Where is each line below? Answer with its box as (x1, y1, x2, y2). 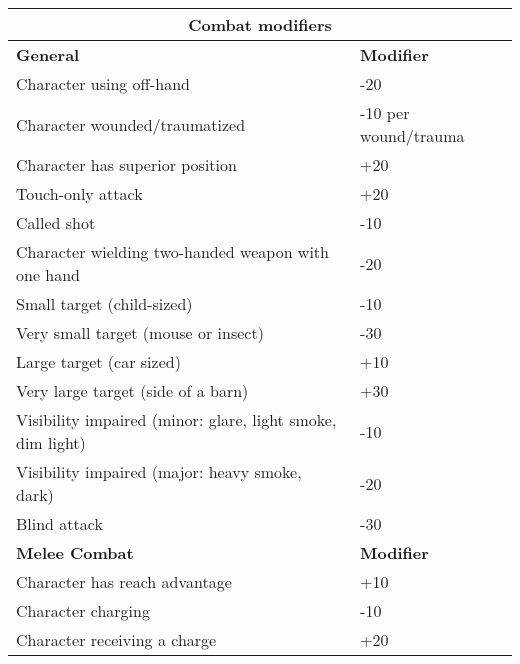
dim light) (16, 431, 86, 454)
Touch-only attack (16, 182, 143, 205)
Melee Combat (16, 541, 134, 564)
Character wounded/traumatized (16, 112, 246, 136)
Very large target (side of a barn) (16, 379, 249, 402)
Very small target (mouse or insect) (16, 321, 264, 344)
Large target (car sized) (16, 350, 181, 373)
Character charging (16, 599, 150, 622)
